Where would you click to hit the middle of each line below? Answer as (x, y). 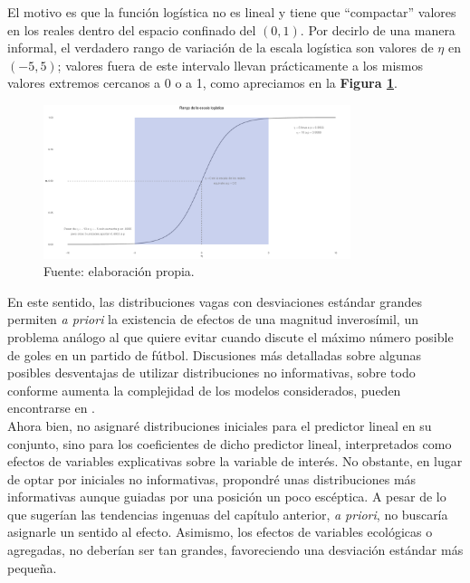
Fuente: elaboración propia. (119, 271)
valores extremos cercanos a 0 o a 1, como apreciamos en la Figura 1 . (202, 83)
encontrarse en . (51, 408)
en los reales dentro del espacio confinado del (132, 29)
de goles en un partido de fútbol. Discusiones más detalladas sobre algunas (215, 354)
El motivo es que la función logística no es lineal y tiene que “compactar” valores (232, 12)
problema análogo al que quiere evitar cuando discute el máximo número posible (230, 336)
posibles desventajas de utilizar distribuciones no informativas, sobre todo (211, 373)
